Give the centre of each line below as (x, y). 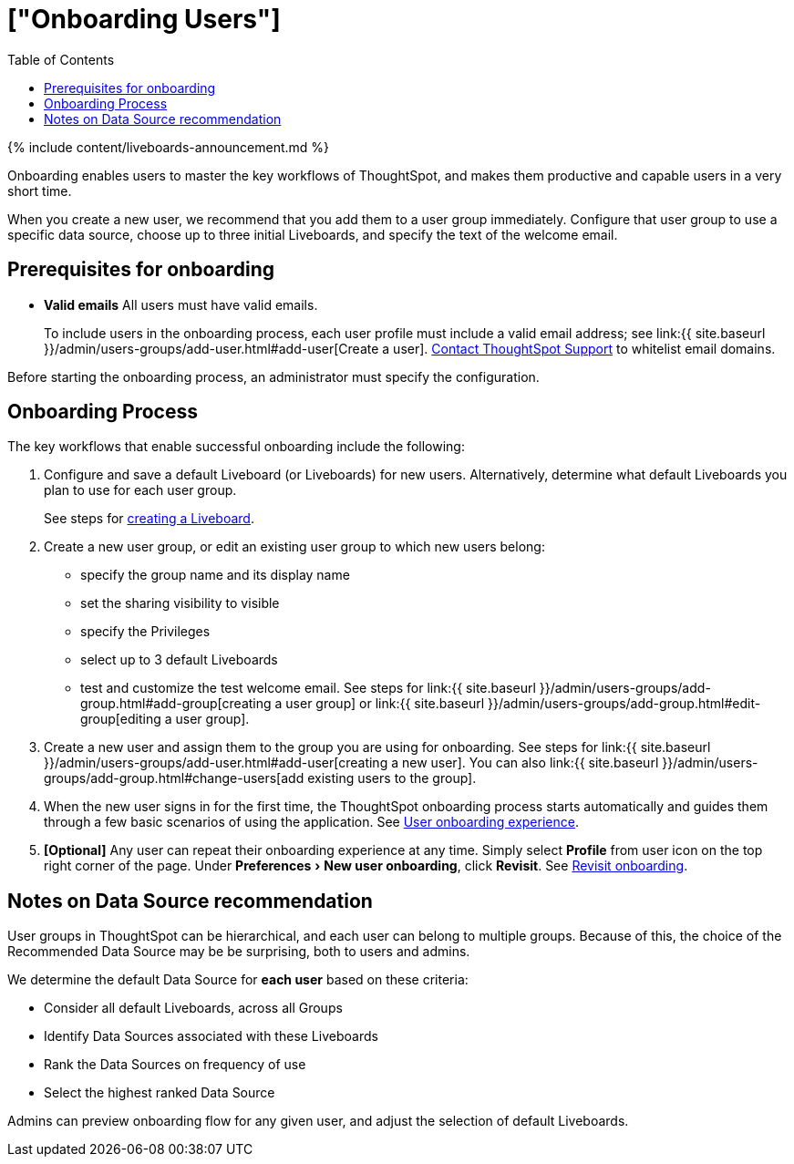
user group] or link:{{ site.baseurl (385, 704)
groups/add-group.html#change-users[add (174, 778)
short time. (40, 191)
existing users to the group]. (392, 778)
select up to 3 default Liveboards (179, 660)
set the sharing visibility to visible (180, 603)
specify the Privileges (145, 632)
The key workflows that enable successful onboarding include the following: (236, 447)
